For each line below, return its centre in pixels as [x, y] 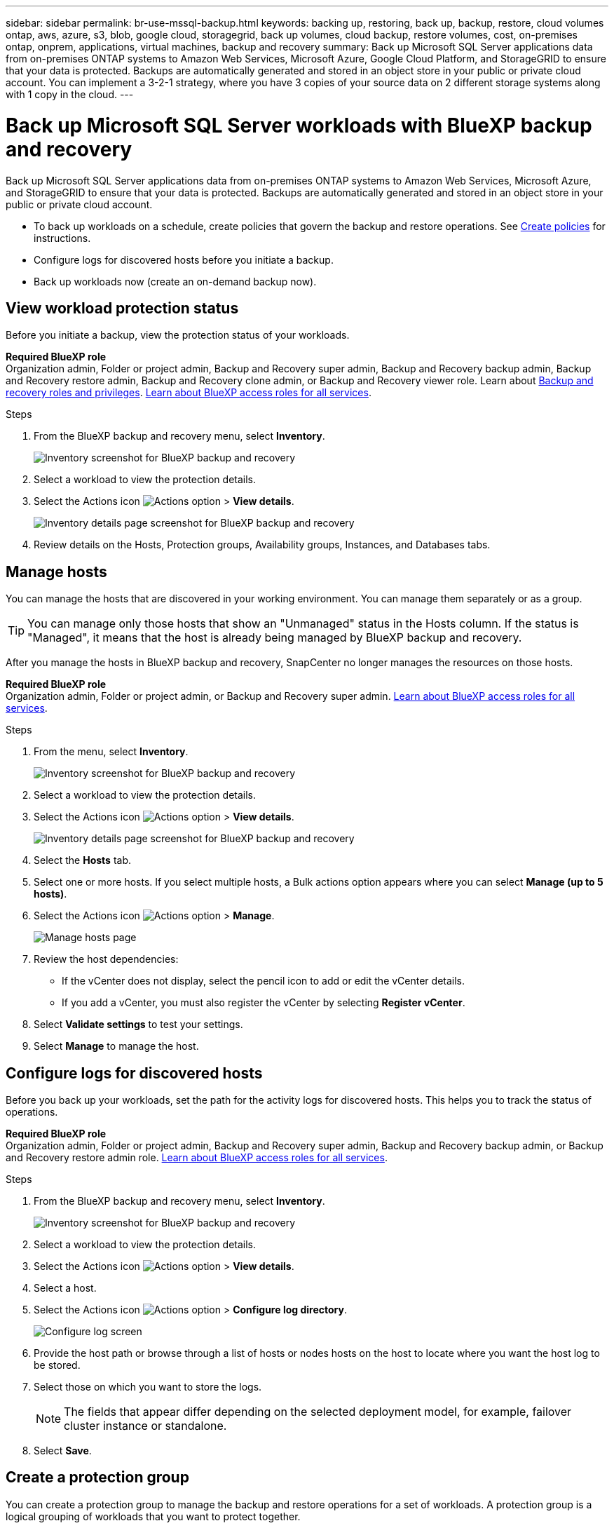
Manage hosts [56, 572]
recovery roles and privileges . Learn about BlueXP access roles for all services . [189, 393]
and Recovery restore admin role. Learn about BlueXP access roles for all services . [197, 1158]
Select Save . [63, 1451]
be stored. [57, 1365]
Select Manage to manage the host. [116, 1046]
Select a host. [65, 1288]
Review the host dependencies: [106, 959]
